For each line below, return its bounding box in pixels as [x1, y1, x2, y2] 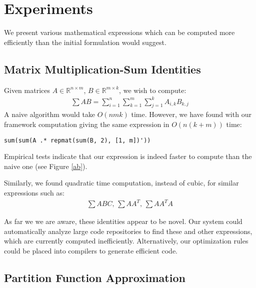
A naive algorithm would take [4, 109, 95, 119]
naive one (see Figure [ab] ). [4, 160, 87, 171]
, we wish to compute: [119, 84, 186, 95]
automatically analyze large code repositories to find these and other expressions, [4, 225, 252, 236]
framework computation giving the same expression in [4, 119, 169, 129]
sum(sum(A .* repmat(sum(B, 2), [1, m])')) [4, 136, 151, 144]
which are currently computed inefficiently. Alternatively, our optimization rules [4, 235, 248, 246]
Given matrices [4, 84, 50, 95]
